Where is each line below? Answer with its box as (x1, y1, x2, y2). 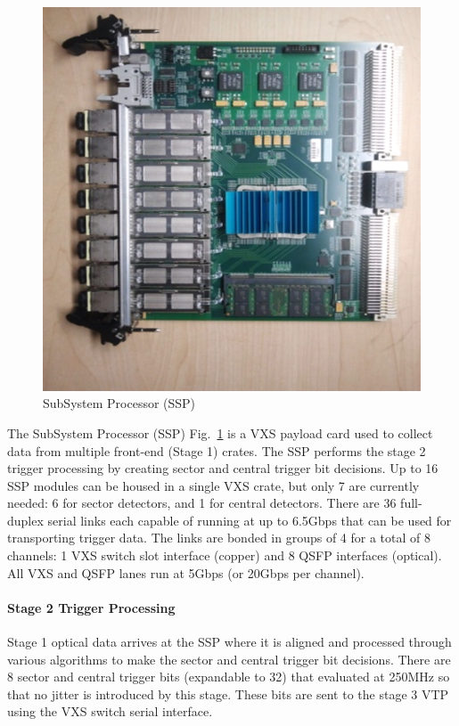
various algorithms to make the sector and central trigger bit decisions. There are (7, 649, 451, 668)
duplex (7, 510, 44, 529)
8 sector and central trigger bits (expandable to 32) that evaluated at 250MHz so (7, 667, 450, 686)
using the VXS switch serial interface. (7, 702, 213, 721)
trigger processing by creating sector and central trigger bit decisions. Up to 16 (7, 459, 439, 477)
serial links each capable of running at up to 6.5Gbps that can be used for (47, 510, 452, 529)
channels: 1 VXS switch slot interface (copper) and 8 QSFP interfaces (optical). (7, 546, 442, 565)
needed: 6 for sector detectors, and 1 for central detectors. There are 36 (7, 494, 397, 512)
